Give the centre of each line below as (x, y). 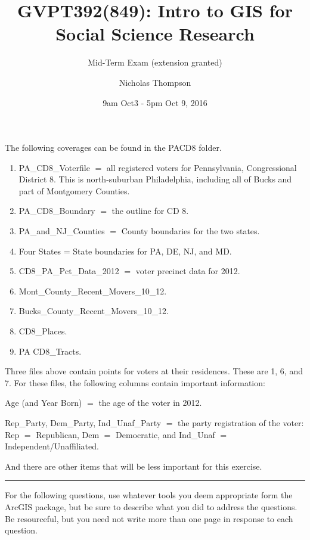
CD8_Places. (43, 331)
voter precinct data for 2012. (188, 271)
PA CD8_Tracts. (50, 351)
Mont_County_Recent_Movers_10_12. (93, 291)
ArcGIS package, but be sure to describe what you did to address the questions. (151, 506)
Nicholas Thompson (155, 82)
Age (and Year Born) (44, 403)
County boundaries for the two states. (190, 231)
